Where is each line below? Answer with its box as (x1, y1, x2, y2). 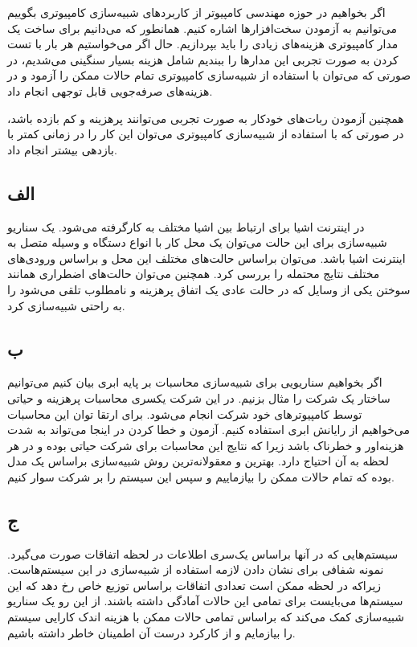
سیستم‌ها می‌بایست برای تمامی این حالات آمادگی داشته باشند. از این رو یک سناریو (7, 592, 403, 609)
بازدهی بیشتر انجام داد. (7, 141, 117, 158)
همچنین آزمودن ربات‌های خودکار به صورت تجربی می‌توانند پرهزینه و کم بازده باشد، (7, 109, 404, 126)
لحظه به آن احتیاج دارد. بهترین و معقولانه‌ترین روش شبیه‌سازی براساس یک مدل (7, 452, 389, 469)
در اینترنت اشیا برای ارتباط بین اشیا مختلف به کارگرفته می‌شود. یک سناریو (7, 218, 365, 235)
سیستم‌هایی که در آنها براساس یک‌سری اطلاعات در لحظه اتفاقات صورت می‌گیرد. (7, 545, 399, 562)
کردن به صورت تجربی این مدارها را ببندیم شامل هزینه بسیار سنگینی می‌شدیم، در (7, 51, 399, 68)
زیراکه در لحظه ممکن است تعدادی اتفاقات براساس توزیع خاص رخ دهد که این (7, 576, 382, 593)
